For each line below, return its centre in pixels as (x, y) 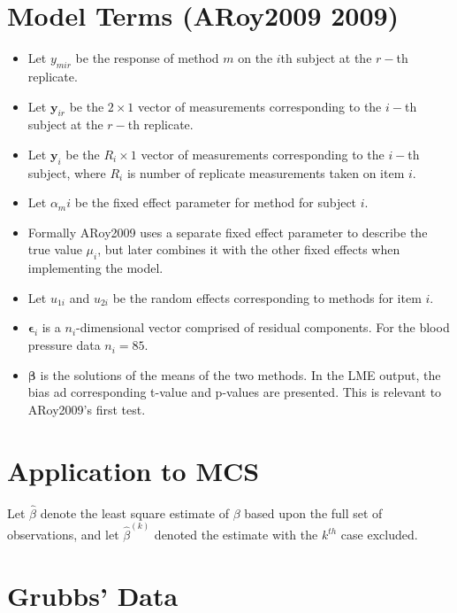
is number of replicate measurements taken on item (266, 172)
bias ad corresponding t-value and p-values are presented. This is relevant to (235, 392)
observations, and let (63, 535)
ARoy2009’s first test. (87, 409)
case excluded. (379, 535)
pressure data (64, 345)
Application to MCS (133, 470)
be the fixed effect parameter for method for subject (216, 202)
